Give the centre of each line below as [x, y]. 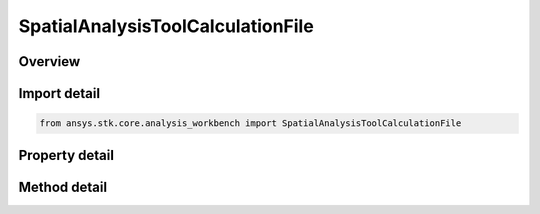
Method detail [63, 186]
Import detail [59, 93]
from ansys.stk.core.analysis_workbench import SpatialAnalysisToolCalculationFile [250, 123]
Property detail [66, 155]
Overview [49, 61]
